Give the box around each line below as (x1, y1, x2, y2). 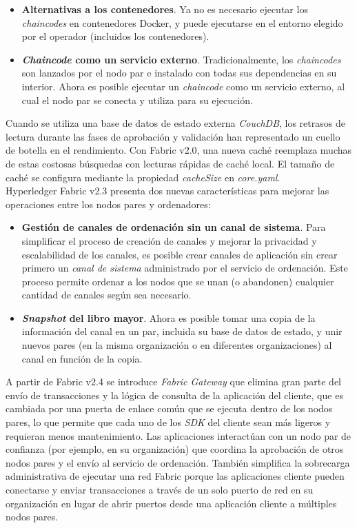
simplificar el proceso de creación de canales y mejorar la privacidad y (21, 233, 317, 247)
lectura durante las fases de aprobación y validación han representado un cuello (6, 129, 340, 143)
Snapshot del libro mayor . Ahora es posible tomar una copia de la (21, 310, 316, 325)
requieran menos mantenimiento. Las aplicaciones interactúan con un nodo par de (6, 428, 351, 443)
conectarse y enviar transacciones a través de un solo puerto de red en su (6, 483, 314, 496)
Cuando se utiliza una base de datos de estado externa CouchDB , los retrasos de (6, 116, 345, 130)
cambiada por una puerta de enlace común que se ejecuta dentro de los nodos (6, 401, 333, 416)
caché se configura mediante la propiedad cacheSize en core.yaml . (6, 170, 280, 184)
